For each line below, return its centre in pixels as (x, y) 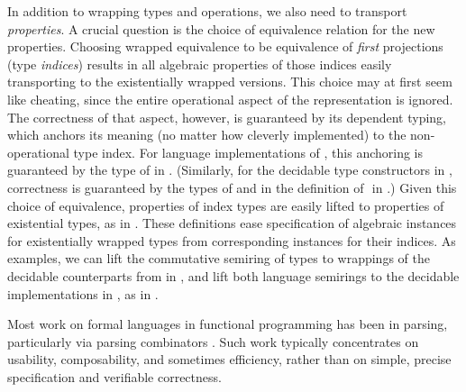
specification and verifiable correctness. (114, 376)
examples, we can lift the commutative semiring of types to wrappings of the (219, 258)
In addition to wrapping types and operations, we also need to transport (207, 11)
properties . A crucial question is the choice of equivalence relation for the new (221, 28)
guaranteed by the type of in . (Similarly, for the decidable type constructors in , (230, 170)
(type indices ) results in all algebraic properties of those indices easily (200, 64)
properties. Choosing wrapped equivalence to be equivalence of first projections (225, 46)
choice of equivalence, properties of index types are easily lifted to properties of (226, 205)
